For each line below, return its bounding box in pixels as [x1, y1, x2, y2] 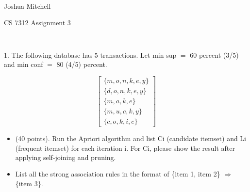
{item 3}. [15, 178, 43, 188]
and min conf [4, 59, 43, 69]
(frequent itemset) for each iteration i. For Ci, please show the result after [15, 143, 235, 153]
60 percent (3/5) [190, 49, 239, 60]
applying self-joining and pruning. [15, 152, 116, 162]
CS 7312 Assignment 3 [4, 17, 71, 27]
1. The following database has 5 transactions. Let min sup [4, 49, 177, 60]
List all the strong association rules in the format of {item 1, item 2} [15, 168, 220, 178]
